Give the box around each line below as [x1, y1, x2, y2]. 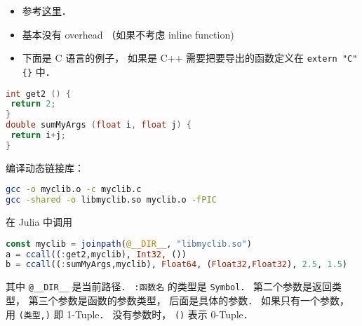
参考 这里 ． [22, 4, 72, 18]
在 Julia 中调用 [6, 215, 73, 229]
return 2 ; [11, 99, 56, 109]
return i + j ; [11, 130, 66, 140]
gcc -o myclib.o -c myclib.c [6, 184, 142, 195]
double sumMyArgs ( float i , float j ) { [6, 120, 192, 130]
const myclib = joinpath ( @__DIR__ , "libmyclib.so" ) [6, 238, 252, 249]
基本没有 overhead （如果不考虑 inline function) [22, 27, 234, 41]
